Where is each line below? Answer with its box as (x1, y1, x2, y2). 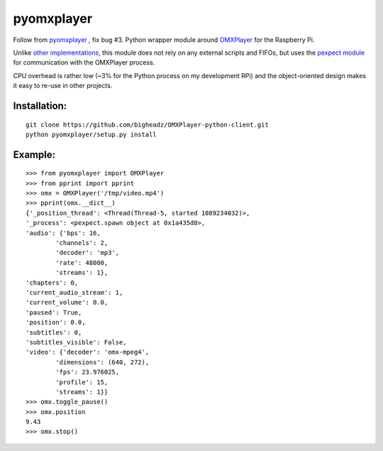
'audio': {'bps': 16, (26, 229, 101, 237)
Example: (13, 148, 56, 161)
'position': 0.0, (26, 318, 86, 327)
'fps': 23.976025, (55, 368, 120, 376)
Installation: (13, 99, 67, 112)
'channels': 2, (55, 239, 109, 247)
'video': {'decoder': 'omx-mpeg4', (26, 348, 150, 357)
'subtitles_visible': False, (26, 338, 127, 346)
